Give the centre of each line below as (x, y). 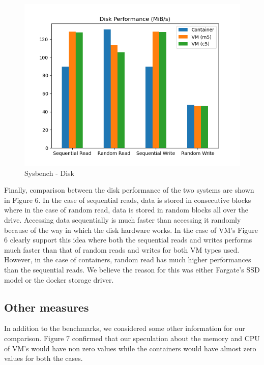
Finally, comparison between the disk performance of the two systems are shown (129, 190)
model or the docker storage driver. (59, 279)
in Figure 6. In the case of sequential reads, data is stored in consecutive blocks (128, 200)
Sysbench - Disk (49, 173)
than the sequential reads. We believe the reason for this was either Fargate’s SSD (132, 269)
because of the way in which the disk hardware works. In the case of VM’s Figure (131, 230)
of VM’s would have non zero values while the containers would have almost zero (130, 348)
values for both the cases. (43, 358)
